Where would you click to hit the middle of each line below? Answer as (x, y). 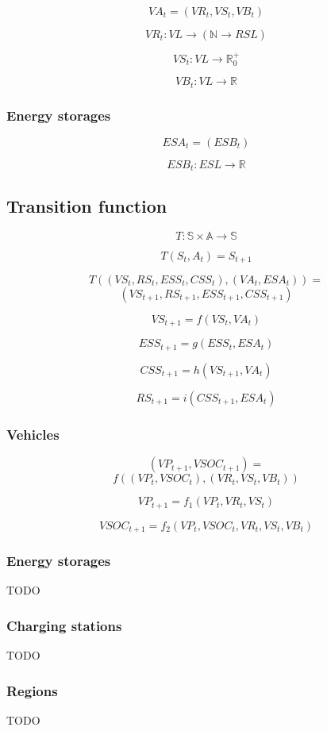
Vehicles (33, 434)
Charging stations (64, 625)
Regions (32, 690)
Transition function (87, 205)
